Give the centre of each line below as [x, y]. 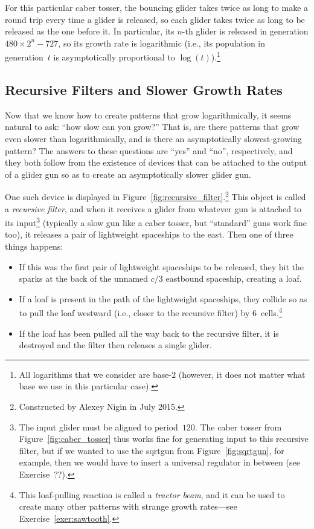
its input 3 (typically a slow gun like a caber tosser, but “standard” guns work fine [156, 222]
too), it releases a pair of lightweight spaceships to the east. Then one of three [149, 234]
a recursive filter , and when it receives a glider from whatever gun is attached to [153, 208]
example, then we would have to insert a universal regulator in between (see [159, 462]
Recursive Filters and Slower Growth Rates [144, 90]
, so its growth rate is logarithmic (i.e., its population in [162, 43]
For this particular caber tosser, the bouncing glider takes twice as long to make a [157, 7]
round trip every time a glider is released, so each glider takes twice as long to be [155, 19]
